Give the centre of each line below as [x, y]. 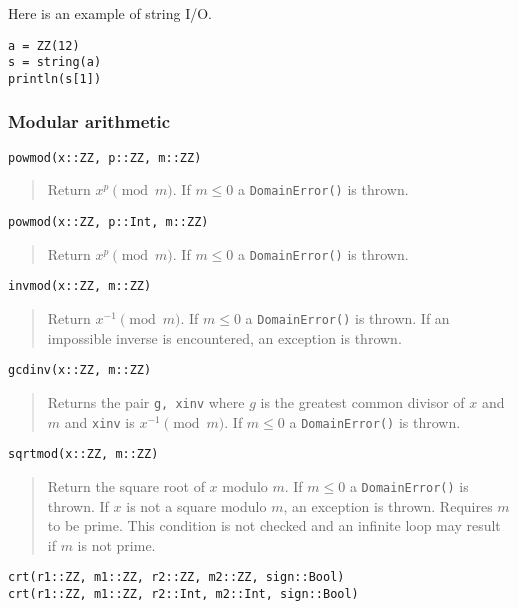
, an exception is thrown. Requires [388, 505]
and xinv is [99, 421]
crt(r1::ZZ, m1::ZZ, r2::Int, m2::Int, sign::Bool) [183, 594]
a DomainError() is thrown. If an [347, 318]
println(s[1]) [55, 78]
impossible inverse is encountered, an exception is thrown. [224, 337]
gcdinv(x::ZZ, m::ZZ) [80, 370]
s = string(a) [55, 62]
